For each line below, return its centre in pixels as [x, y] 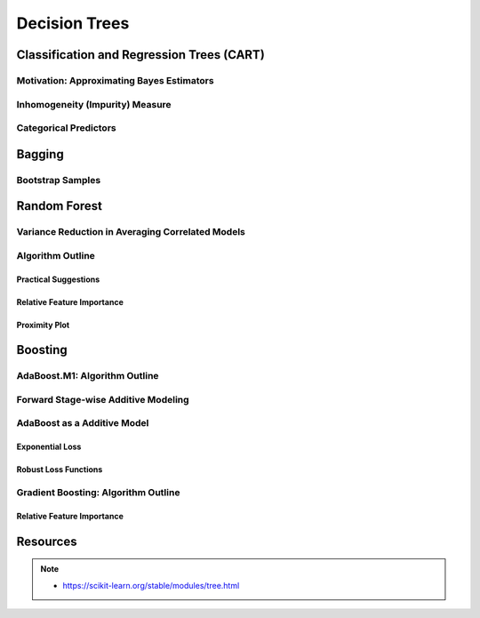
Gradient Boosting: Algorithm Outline [98, 493]
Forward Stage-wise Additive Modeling [103, 399]
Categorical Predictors [66, 128]
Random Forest [59, 206]
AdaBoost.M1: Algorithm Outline [88, 376]
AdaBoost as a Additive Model [83, 423]
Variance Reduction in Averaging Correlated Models [131, 232]
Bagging [40, 154]
